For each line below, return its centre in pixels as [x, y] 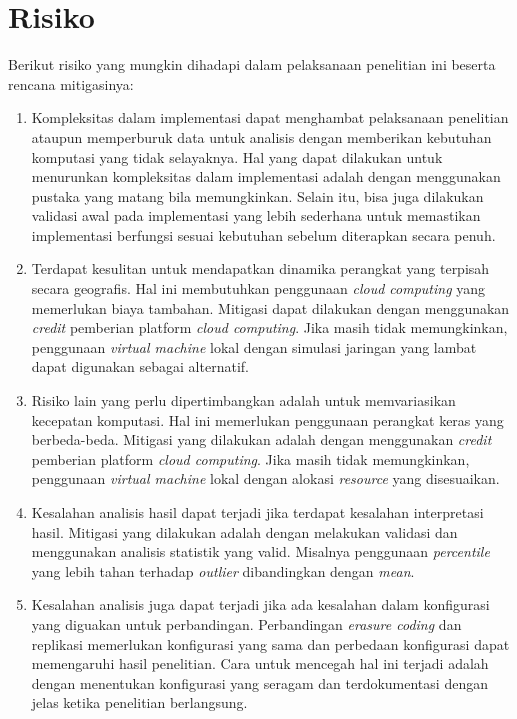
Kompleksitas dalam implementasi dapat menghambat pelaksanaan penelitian [270, 117]
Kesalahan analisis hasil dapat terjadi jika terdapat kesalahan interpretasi [257, 512]
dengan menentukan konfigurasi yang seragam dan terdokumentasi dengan [259, 682]
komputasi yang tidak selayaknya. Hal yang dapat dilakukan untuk [237, 156]
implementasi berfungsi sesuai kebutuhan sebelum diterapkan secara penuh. [263, 234]
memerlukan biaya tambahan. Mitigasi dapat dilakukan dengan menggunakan [270, 307]
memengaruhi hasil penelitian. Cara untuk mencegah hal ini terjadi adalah [260, 663]
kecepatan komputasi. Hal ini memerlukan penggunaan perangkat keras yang [267, 419]
